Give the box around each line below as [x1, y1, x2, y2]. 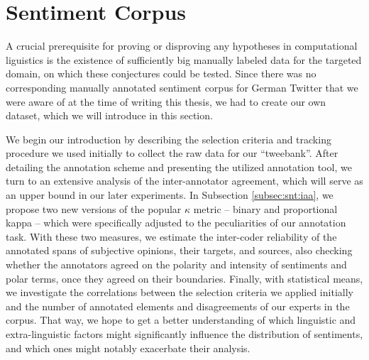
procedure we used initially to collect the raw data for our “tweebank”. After [6, 146, 338, 160]
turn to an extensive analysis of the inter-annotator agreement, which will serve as [6, 173, 363, 188]
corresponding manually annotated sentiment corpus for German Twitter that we [6, 80, 358, 94]
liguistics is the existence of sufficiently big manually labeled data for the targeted [6, 52, 362, 67]
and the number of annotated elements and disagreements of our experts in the [6, 298, 350, 313]
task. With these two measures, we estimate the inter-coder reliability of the [6, 229, 337, 244]
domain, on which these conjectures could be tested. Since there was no [6, 66, 316, 81]
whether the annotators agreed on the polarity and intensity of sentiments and [6, 257, 347, 272]
